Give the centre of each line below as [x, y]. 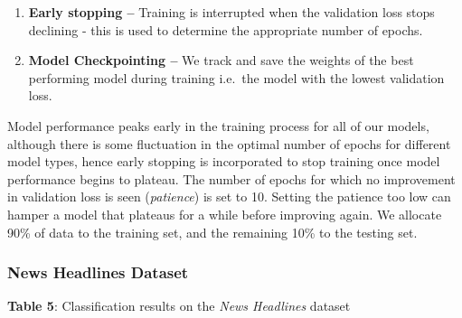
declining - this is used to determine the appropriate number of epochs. [226, 29]
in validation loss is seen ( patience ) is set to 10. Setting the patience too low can [229, 196]
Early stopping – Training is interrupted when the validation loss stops [231, 12]
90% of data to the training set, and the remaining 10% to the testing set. [212, 232]
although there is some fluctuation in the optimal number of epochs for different [229, 143]
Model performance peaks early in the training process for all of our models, [218, 125]
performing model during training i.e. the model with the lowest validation [236, 77]
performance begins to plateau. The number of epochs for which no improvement [231, 178]
